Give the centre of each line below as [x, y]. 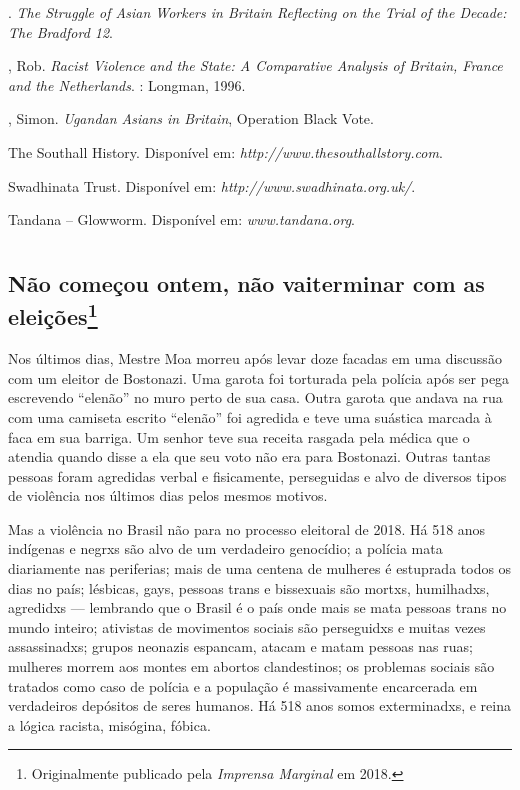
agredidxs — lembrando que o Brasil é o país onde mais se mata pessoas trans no [257, 607]
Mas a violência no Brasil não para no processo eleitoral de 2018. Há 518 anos [247, 528]
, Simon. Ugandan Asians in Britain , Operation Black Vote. [191, 118]
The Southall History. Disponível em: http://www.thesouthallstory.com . [225, 151]
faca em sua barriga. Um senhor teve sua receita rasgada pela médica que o [239, 436]
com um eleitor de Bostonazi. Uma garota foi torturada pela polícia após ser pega [259, 377]
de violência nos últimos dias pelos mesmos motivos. [168, 495]
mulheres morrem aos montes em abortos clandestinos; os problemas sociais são [251, 666]
